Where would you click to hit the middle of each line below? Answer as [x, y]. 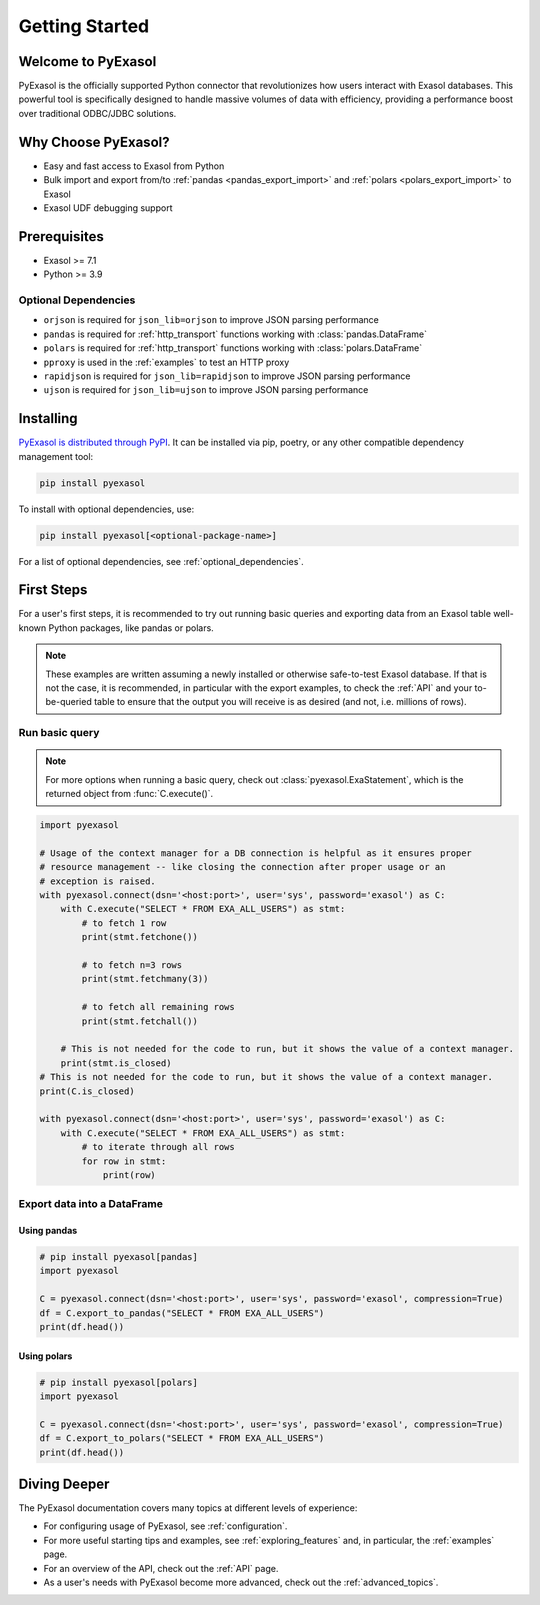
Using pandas [48, 1231]
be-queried [68, 702]
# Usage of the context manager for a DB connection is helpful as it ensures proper [255, 853]
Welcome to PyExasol [87, 61]
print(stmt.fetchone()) [140, 937]
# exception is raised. [98, 881]
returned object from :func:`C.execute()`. [129, 794]
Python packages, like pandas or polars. [131, 627]
